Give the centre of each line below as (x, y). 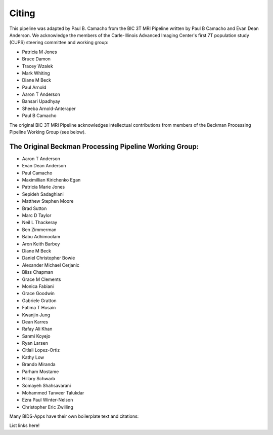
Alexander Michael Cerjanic (51, 265)
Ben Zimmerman (39, 229)
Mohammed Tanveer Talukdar (53, 392)
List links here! (25, 425)
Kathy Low (33, 357)
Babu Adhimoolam (41, 237)
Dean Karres (35, 321)
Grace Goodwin (38, 294)
